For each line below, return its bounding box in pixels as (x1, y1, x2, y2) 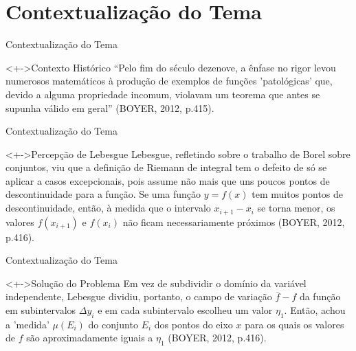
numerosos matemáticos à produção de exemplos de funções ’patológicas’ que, (5, 73, 333, 88)
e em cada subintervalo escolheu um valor (98, 302, 273, 317)
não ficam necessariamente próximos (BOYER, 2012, (122, 214, 345, 229)
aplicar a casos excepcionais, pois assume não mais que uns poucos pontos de (5, 173, 330, 188)
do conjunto (88, 317, 138, 331)
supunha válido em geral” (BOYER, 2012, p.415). (5, 100, 214, 115)
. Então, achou (284, 302, 346, 317)
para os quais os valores (245, 317, 344, 331)
